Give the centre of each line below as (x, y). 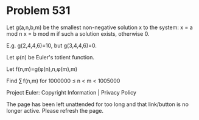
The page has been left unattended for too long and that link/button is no (97, 104)
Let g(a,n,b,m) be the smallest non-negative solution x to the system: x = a (100, 27)
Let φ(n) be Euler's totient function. (50, 57)
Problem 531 (38, 11)
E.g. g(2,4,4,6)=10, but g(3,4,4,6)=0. (52, 45)
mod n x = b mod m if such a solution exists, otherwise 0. (78, 33)
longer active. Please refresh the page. (55, 110)
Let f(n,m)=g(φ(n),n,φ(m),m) (42, 69)
